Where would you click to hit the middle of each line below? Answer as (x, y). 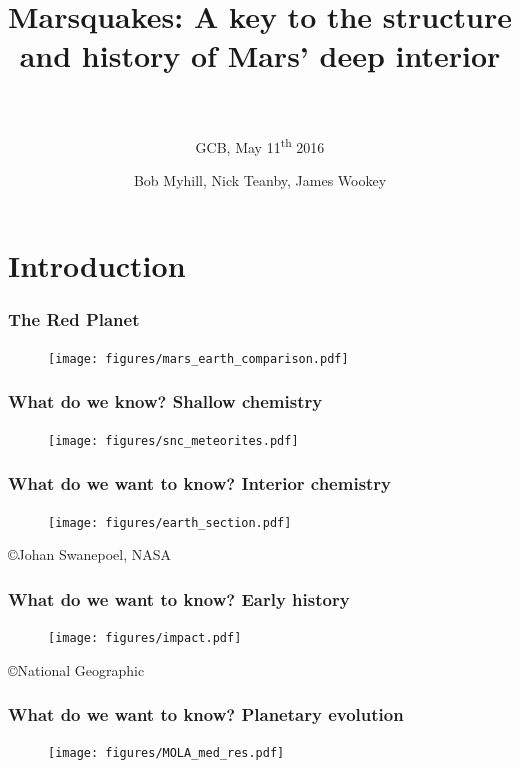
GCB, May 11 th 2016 (260, 145)
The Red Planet (74, 319)
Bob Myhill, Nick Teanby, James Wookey (260, 179)
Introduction (97, 265)
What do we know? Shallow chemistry (165, 401)
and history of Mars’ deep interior (260, 55)
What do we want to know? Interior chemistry (200, 483)
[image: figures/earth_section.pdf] (170, 522)
